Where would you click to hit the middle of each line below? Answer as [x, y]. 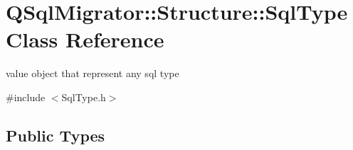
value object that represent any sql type [93, 73]
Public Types [56, 135]
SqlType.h [84, 97]
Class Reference [85, 39]
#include [26, 97]
